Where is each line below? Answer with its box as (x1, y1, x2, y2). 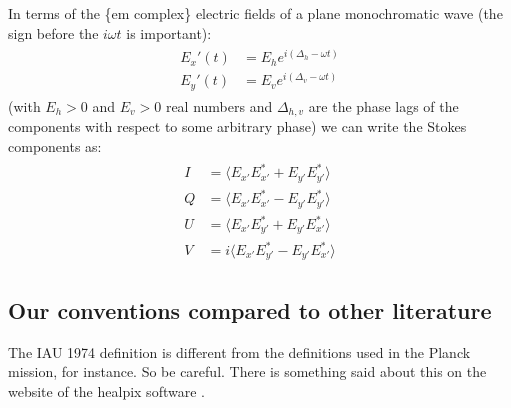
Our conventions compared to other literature (8, 294, 492, 325)
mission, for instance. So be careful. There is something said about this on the (8, 361, 487, 382)
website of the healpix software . (8, 380, 205, 401)
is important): (126, 22, 212, 43)
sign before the (8, 22, 99, 43)
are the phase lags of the (308, 95, 459, 116)
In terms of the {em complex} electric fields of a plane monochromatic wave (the (8, 3, 503, 23)
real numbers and (165, 95, 273, 116)
